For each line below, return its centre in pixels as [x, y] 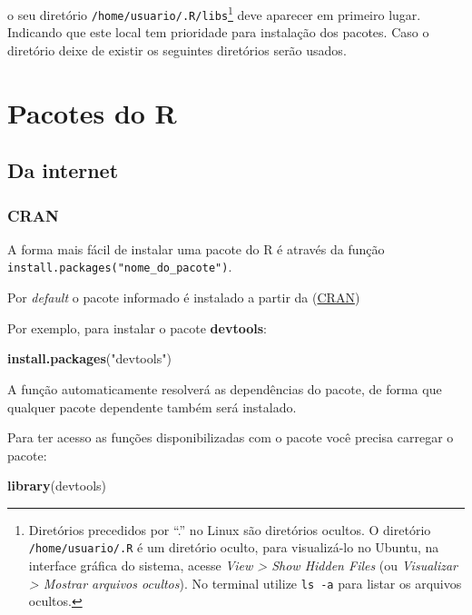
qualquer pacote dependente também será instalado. [152, 407]
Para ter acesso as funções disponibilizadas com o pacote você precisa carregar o [231, 437]
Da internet [63, 170]
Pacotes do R [92, 112]
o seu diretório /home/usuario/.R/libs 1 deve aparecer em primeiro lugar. [214, 13]
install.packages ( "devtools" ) [89, 358]
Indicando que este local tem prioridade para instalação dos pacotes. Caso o [218, 32]
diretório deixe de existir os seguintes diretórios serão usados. [177, 50]
